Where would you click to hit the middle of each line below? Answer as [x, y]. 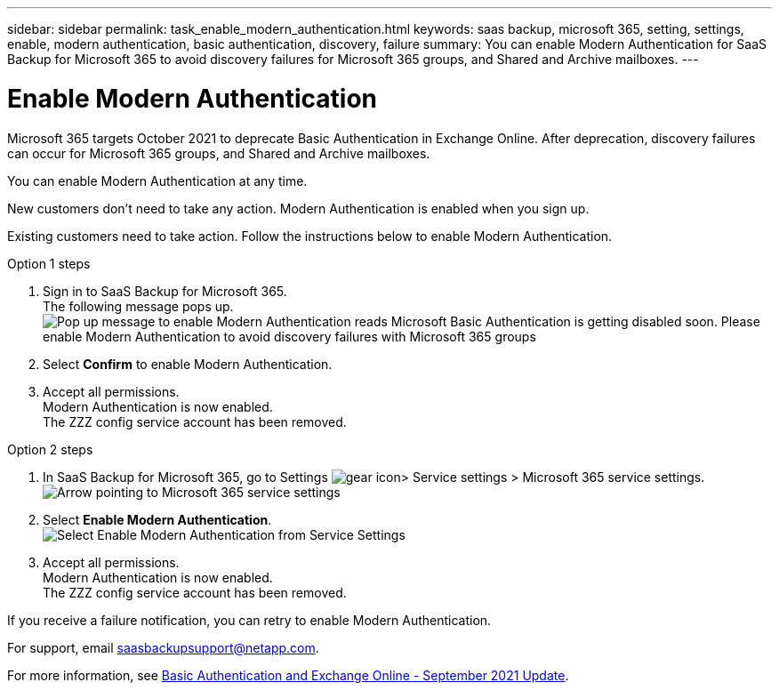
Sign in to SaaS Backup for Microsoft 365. [165, 291]
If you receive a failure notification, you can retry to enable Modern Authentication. [249, 620]
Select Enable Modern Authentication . [157, 519]
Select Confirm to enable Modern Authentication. [188, 364]
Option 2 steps [50, 449]
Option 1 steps [49, 263]
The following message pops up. [138, 306]
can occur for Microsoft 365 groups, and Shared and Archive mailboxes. [219, 153]
